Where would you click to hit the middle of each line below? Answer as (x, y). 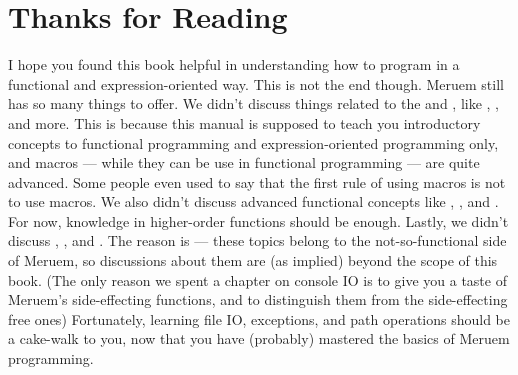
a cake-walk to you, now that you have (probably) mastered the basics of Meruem (259, 338)
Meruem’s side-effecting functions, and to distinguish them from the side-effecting (258, 299)
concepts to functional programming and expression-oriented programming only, (253, 142)
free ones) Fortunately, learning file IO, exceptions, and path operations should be (259, 318)
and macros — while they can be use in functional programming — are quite (244, 162)
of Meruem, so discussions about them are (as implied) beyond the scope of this (253, 260)
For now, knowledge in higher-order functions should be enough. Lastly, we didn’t (258, 220)
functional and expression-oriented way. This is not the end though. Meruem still (256, 83)
